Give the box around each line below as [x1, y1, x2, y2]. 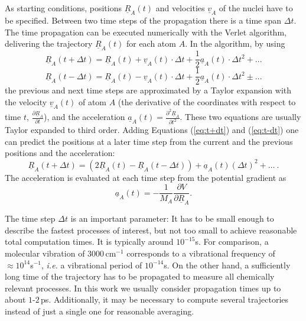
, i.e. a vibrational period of [41, 258, 142, 271]
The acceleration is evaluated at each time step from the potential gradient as [5, 171, 287, 183]
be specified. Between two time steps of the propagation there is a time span [5, 14, 282, 27]
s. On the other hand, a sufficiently [164, 258, 291, 271]
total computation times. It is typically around [5, 235, 174, 248]
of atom [78, 95, 107, 108]
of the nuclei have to [219, 2, 293, 14]
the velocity [5, 95, 47, 108]
